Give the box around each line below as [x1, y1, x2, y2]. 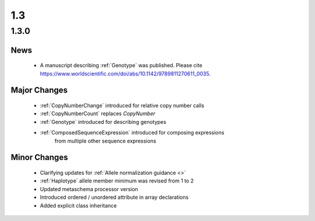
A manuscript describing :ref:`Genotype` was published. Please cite [40, 62, 202, 69]
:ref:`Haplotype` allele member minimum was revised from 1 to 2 [40, 177, 194, 184]
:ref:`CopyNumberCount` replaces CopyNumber [40, 110, 156, 117]
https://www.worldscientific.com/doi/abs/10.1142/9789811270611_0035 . [40, 70, 211, 77]
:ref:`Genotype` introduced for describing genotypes [40, 118, 166, 125]
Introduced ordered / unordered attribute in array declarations [40, 194, 189, 201]
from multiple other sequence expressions [54, 137, 157, 144]
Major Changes [10, 85, 68, 95]
